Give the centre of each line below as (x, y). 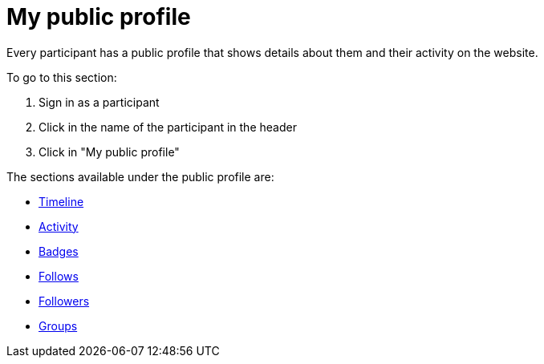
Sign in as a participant (99, 102)
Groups (58, 326)
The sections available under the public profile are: (140, 176)
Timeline (61, 201)
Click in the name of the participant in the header (168, 127)
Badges (59, 251)
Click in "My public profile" (109, 152)
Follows (59, 276)
